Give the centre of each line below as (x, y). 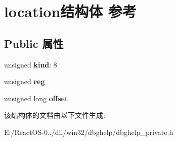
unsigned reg (25, 81)
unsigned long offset (36, 98)
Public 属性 (34, 43)
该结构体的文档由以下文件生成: (55, 115)
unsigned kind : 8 (31, 64)
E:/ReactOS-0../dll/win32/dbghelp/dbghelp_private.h (89, 132)
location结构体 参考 (71, 11)
